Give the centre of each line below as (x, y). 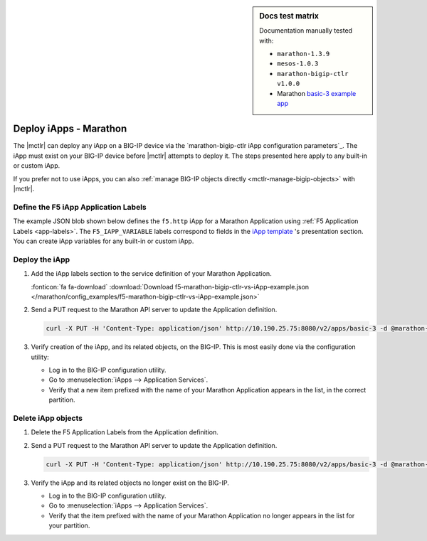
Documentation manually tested (306, 31)
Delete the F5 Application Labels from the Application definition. (125, 432)
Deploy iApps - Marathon (70, 129)
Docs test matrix (289, 16)
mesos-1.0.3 (298, 64)
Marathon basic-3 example (317, 93)
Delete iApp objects (48, 418)
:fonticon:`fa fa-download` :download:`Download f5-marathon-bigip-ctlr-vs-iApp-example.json (170, 286)
